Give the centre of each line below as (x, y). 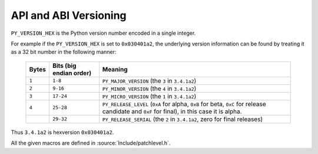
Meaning (115, 69)
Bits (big (64, 65)
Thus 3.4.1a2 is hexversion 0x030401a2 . (62, 132)
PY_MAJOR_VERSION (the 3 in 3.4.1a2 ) (149, 81)
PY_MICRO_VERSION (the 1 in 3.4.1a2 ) (149, 96)
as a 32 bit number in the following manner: (64, 52)
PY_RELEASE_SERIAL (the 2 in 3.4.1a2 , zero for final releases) (183, 119)
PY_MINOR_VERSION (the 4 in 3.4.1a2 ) (149, 89)
